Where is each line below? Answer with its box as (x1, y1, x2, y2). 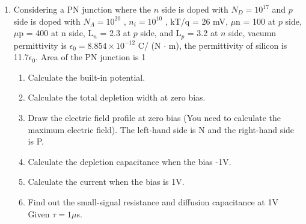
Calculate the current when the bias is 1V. (28, 175, 185, 188)
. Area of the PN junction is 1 (35, 51, 146, 63)
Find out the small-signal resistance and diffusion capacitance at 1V (28, 195, 278, 208)
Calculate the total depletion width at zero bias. (28, 91, 206, 104)
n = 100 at (236, 14, 276, 27)
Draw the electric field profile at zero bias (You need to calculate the (28, 111, 281, 124)
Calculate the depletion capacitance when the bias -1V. (28, 155, 231, 167)
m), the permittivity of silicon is (168, 39, 287, 51)
